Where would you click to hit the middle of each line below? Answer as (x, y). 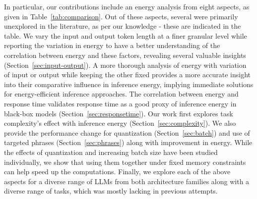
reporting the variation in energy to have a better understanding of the (112, 45)
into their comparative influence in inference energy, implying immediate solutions (129, 84)
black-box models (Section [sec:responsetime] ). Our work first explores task (119, 113)
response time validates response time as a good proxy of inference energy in (120, 103)
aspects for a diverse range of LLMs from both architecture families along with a (127, 181)
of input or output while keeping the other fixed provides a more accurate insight (127, 75)
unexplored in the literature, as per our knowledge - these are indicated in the (123, 26)
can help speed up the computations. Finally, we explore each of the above (117, 172)
